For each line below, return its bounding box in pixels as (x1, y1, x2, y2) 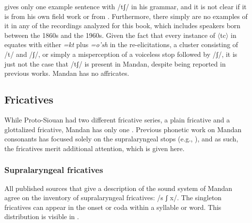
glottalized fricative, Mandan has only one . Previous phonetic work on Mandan (4, 124, 242, 134)
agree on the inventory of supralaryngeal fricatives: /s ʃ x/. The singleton (4, 192, 222, 203)
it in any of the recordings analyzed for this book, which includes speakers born (4, 20, 241, 31)
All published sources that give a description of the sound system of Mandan (4, 183, 233, 193)
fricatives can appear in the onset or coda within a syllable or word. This (4, 202, 221, 212)
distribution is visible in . (4, 211, 79, 222)
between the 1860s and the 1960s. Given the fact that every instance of (4, 30, 216, 40)
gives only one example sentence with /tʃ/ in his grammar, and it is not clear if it (4, 1, 247, 11)
